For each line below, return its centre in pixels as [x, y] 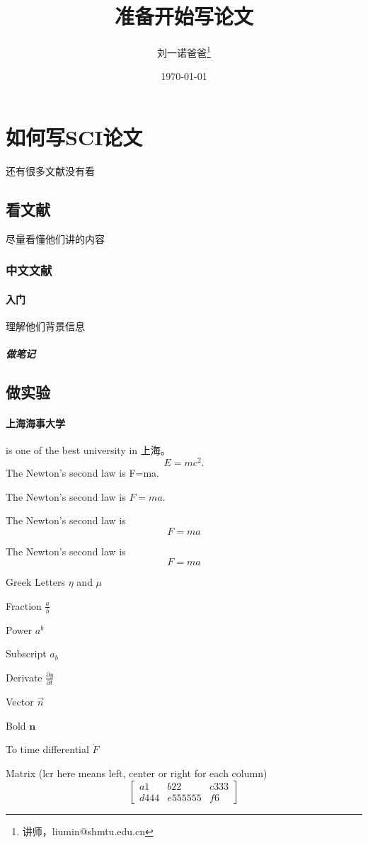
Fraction [24, 605]
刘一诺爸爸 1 [184, 51]
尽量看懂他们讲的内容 [55, 238]
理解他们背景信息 [45, 326]
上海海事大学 [35, 423]
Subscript [26, 654]
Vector [20, 702]
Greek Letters [36, 582]
